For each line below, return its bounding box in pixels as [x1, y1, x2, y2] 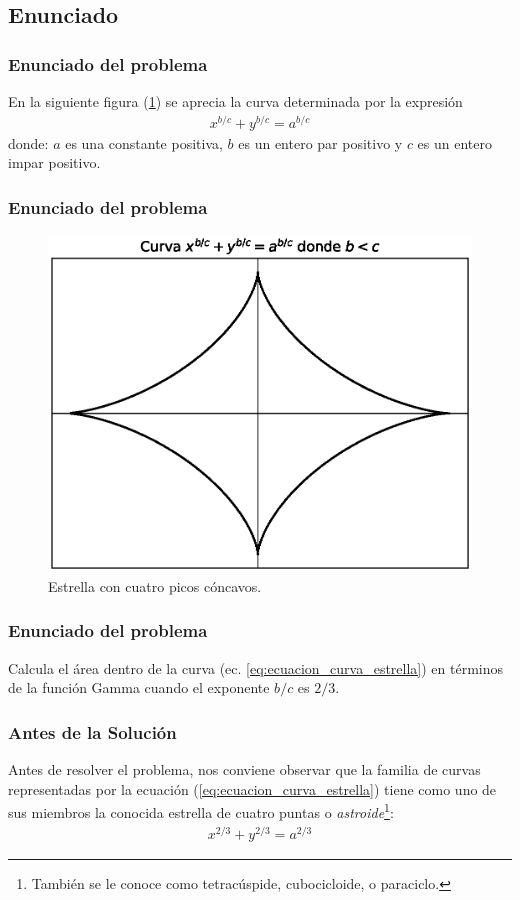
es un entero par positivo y [238, 132, 403, 153]
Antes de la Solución [8, 719, 177, 744]
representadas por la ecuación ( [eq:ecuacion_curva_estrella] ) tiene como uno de [8, 778, 497, 799]
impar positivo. [8, 152, 101, 173]
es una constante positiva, [65, 132, 223, 153]
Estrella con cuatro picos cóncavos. [48, 575, 262, 596]
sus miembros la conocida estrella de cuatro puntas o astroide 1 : [8, 799, 394, 822]
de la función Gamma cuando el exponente [8, 677, 270, 698]
